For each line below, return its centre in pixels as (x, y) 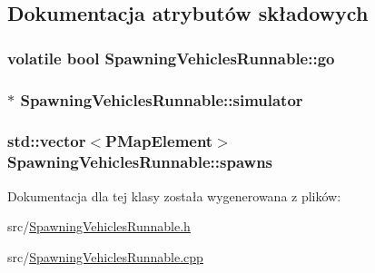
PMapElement (159, 141)
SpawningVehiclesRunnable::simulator (162, 99)
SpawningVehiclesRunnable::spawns (140, 162)
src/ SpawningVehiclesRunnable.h (99, 226)
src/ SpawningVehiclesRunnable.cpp (105, 256)
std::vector (47, 141)
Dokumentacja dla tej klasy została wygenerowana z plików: (174, 195)
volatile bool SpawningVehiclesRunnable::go (171, 58)
